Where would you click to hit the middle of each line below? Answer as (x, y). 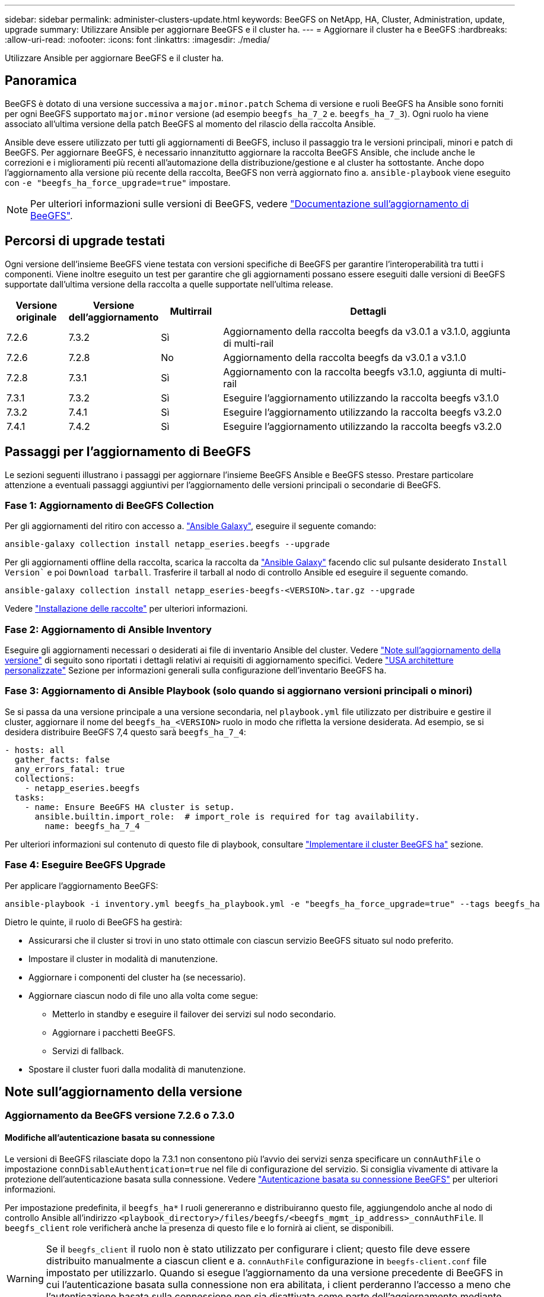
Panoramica (41, 81)
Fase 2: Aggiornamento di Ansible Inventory (108, 629)
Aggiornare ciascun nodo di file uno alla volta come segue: (143, 995)
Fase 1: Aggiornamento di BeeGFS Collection (109, 505)
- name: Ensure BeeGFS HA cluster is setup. (130, 807)
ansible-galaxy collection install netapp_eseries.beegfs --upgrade (167, 544)
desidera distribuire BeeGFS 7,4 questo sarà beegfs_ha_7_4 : (125, 732)
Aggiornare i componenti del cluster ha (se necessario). (137, 977)
